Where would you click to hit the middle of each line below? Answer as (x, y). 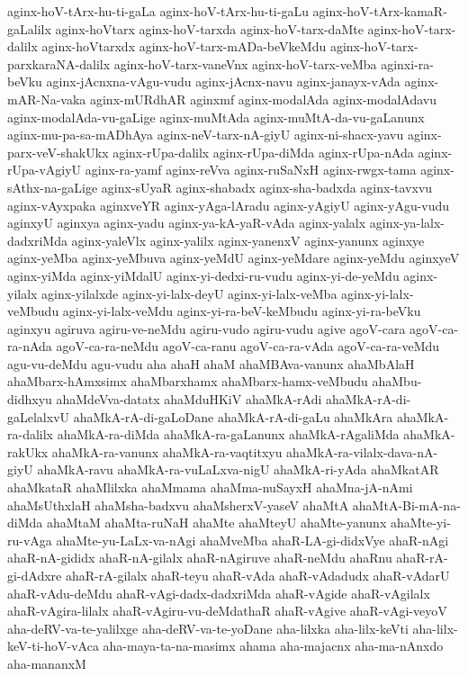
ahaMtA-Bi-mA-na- (406, 505)
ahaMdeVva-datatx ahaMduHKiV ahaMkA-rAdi (189, 399)
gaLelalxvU (39, 416)
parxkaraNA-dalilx (59, 63)
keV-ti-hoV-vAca (53, 646)
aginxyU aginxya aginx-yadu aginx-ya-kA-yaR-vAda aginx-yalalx (187, 223)
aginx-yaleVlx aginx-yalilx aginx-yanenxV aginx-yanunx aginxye (248, 240)
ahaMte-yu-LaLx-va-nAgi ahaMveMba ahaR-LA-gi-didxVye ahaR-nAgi (252, 540)
